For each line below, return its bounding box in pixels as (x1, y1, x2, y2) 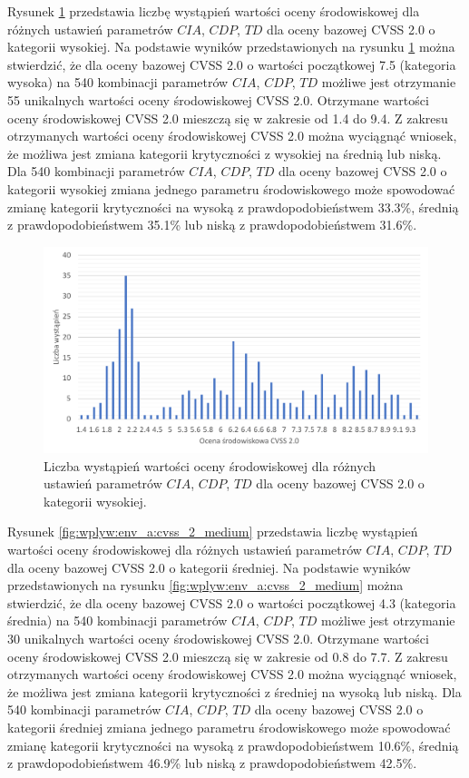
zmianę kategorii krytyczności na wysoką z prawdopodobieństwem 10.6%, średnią (7, 735, 459, 754)
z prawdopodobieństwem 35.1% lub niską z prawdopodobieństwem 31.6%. (7, 215, 417, 234)
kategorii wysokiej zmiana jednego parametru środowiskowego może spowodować (7, 179, 455, 198)
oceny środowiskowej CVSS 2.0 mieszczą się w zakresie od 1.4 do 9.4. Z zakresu (7, 108, 448, 127)
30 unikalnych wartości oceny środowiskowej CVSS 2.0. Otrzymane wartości (7, 628, 429, 647)
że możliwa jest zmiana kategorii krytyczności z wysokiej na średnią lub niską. (7, 143, 442, 162)
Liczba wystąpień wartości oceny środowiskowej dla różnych (44, 456, 376, 475)
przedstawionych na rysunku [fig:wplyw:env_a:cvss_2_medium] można (7, 576, 404, 595)
